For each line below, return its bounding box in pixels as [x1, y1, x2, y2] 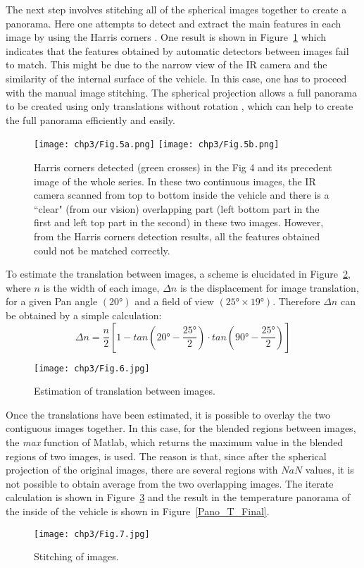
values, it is [305, 462, 354, 477]
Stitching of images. [34, 549, 119, 564]
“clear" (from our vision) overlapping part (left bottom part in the [34, 201, 320, 216]
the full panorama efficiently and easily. [6, 112, 175, 127]
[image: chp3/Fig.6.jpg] [34, 363, 150, 373]
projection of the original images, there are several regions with [6, 462, 278, 477]
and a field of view [134, 294, 214, 309]
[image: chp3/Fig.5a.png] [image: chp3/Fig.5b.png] [34, 140, 280, 150]
